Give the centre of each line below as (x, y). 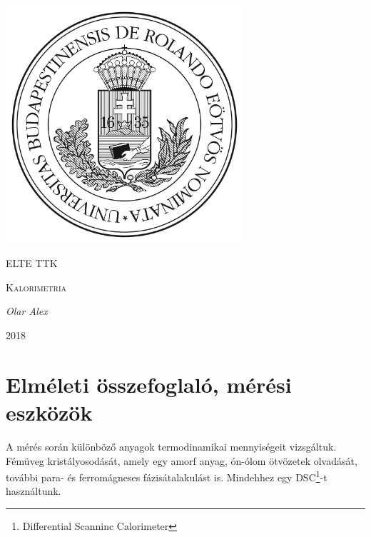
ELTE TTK (32, 263)
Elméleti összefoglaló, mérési (149, 384)
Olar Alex (27, 311)
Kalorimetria (36, 287)
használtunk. (34, 491)
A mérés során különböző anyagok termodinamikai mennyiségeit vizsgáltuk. (171, 446)
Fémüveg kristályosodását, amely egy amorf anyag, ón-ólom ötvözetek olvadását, (182, 460)
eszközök (49, 412)
